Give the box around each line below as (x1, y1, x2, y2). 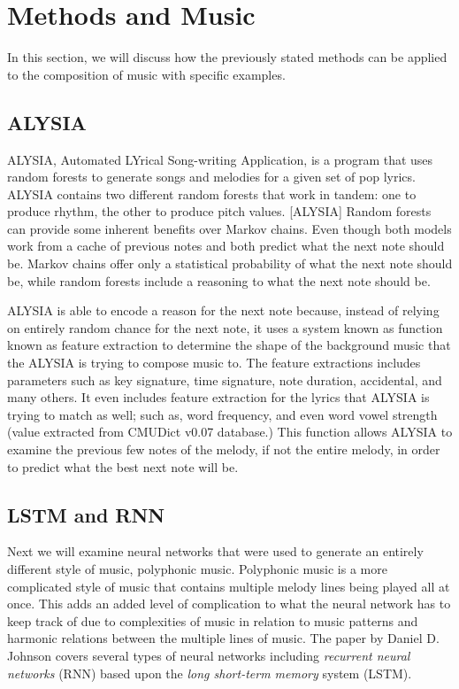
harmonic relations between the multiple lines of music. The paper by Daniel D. (7, 629, 440, 647)
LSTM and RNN (7, 500, 165, 528)
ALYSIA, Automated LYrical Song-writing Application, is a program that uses (7, 150, 433, 168)
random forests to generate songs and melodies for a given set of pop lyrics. (7, 167, 416, 186)
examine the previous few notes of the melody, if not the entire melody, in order (7, 440, 440, 459)
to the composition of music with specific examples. (7, 65, 286, 83)
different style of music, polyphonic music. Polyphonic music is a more (7, 560, 387, 577)
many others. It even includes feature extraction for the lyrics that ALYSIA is (7, 388, 430, 406)
